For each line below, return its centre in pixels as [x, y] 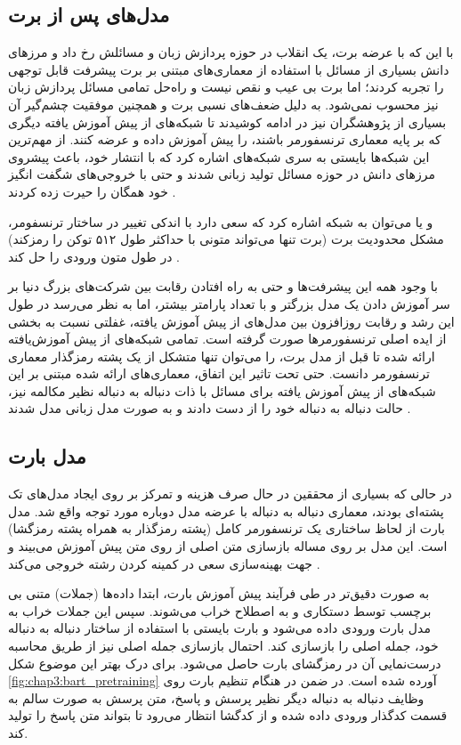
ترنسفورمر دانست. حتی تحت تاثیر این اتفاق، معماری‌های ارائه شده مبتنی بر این [219, 373]
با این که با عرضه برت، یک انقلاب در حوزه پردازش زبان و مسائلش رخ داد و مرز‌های [231, 52]
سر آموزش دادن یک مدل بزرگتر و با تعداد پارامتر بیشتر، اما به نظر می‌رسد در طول [229, 303]
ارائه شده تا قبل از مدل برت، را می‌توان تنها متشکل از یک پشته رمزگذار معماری [222, 356]
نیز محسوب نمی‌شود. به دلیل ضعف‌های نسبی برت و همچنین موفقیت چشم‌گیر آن [223, 104]
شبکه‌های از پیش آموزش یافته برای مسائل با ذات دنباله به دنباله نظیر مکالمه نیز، [222, 390]
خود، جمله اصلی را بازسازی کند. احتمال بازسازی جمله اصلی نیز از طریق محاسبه [223, 646]
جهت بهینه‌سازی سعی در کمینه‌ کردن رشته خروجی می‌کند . [164, 563]
